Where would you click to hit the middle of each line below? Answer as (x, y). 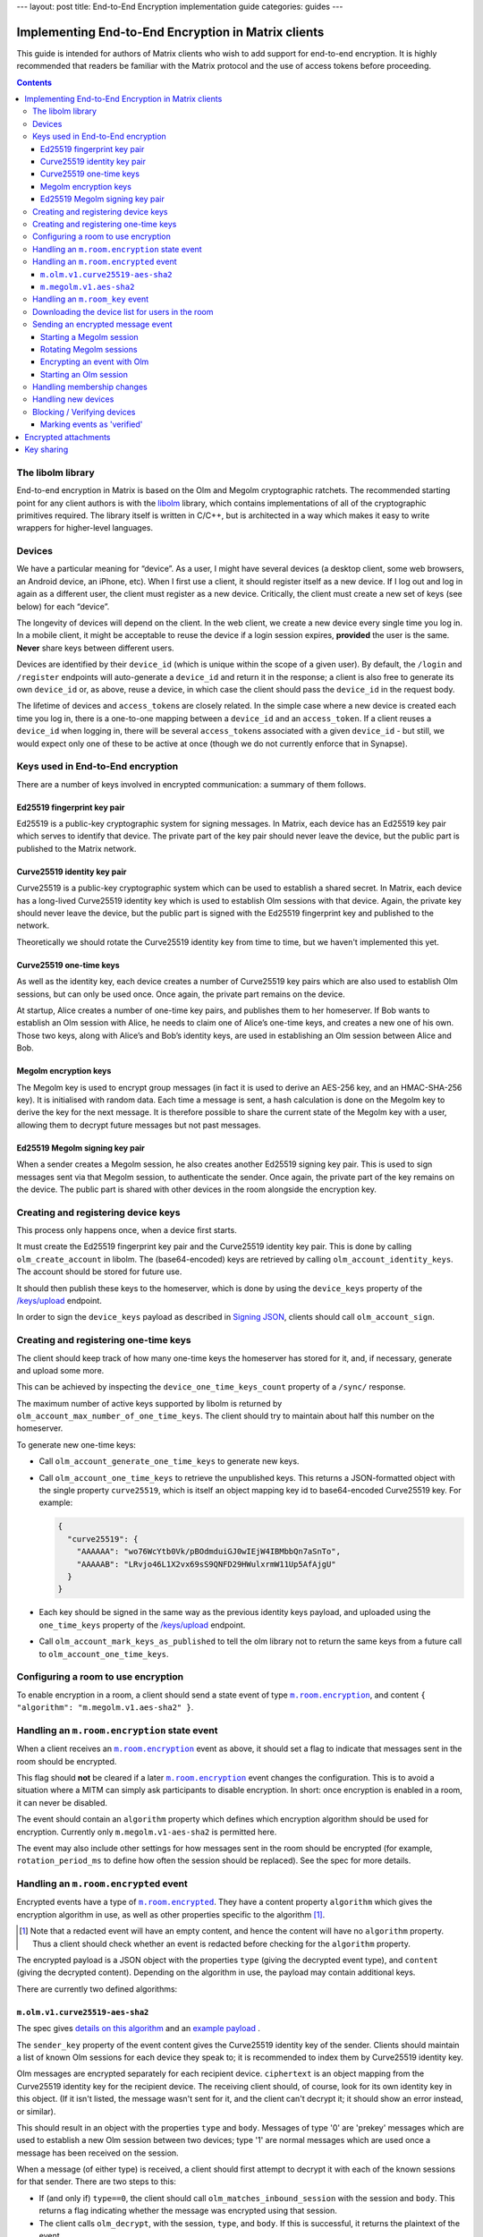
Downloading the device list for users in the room (123, 311)
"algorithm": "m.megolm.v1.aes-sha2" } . (105, 1707)
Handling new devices (73, 399)
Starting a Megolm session (89, 336)
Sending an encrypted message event (102, 324)
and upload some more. (60, 1370)
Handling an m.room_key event (91, 299)
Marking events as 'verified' (92, 424)
